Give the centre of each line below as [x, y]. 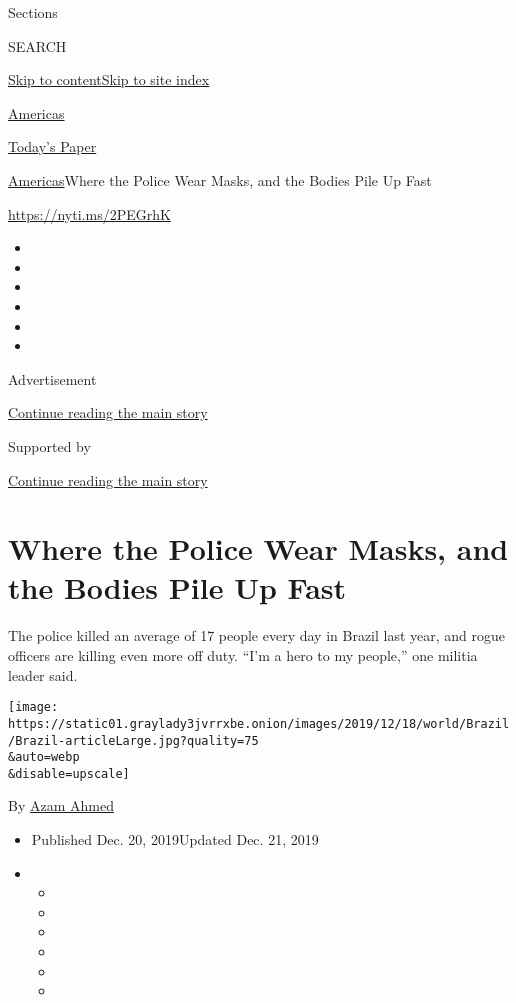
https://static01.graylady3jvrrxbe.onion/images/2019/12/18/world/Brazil [259, 723]
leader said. [43, 674]
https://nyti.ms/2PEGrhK [89, 213]
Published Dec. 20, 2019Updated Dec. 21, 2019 [175, 839]
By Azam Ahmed [61, 805]
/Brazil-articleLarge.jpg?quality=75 [133, 740]
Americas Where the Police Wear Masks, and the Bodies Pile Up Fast [220, 179]
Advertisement [52, 378]
